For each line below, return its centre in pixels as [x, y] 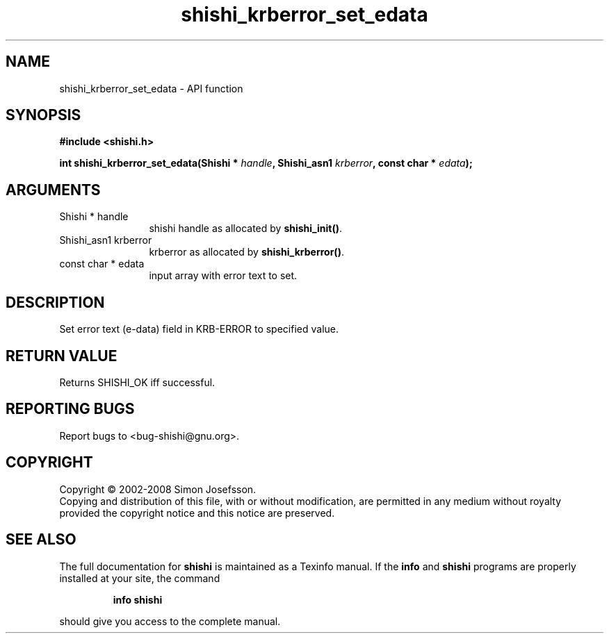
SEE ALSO [41, 540]
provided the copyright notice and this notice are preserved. [197, 513]
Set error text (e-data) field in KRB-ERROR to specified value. [199, 329]
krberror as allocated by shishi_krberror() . [246, 252]
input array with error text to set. [223, 276]
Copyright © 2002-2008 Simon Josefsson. [158, 489]
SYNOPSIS [43, 115]
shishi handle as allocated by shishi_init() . [245, 229]
